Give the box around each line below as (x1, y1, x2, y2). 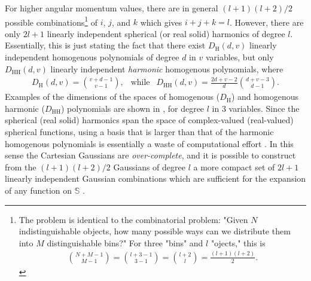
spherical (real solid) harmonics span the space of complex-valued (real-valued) (5, 114, 294, 126)
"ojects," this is (211, 236, 266, 249)
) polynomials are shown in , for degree (61, 102, 205, 114)
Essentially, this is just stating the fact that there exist (5, 39, 206, 51)
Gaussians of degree (113, 160, 185, 173)
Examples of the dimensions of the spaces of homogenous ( (5, 90, 220, 103)
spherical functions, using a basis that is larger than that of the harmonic (5, 126, 274, 138)
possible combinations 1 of (5, 14, 98, 28)
